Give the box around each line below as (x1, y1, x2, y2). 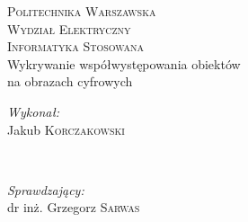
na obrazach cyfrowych (7, 72, 133, 91)
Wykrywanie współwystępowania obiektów (7, 54, 241, 73)
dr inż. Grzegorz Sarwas (7, 198, 140, 217)
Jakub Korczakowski (7, 120, 125, 138)
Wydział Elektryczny (7, 19, 131, 38)
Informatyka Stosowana (7, 37, 144, 56)
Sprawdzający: (7, 180, 84, 199)
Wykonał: (7, 102, 60, 120)
